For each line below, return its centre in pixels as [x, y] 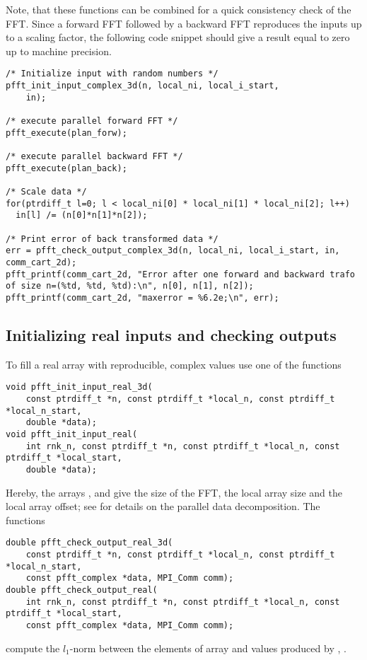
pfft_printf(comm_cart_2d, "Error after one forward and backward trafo [180, 274]
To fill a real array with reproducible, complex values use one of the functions [174, 364]
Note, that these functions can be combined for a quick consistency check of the [179, 9]
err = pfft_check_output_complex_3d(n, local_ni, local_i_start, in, [173, 251]
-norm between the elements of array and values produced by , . [208, 648]
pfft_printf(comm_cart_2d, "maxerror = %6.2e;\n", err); [142, 297]
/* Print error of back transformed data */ [112, 239]
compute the [33, 648]
